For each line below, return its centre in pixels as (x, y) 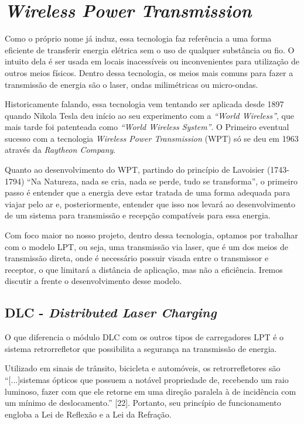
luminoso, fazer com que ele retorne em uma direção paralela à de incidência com (151, 391)
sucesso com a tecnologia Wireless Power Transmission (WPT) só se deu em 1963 (152, 138)
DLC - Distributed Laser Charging (111, 312)
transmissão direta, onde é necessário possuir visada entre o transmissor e (137, 258)
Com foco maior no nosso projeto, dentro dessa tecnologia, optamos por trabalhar (151, 235)
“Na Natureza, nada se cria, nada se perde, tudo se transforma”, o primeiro (162, 181)
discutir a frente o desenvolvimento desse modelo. (93, 281)
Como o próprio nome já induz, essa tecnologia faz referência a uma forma (138, 38)
